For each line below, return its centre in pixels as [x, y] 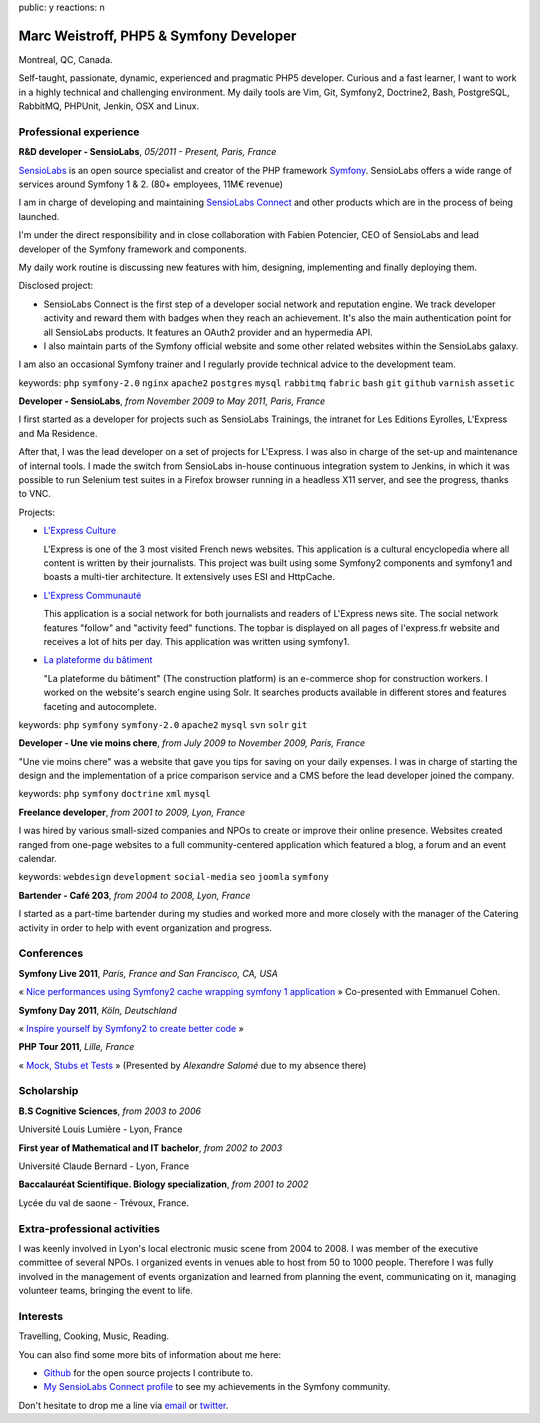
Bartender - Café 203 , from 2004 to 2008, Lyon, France [134, 895]
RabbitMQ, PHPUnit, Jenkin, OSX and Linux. [109, 106]
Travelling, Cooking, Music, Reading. [94, 1336]
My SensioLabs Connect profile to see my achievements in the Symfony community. [217, 1387]
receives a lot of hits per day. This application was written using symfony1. [196, 641]
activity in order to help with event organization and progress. [145, 927]
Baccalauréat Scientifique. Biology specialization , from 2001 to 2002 [163, 1184]
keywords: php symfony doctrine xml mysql [114, 794]
